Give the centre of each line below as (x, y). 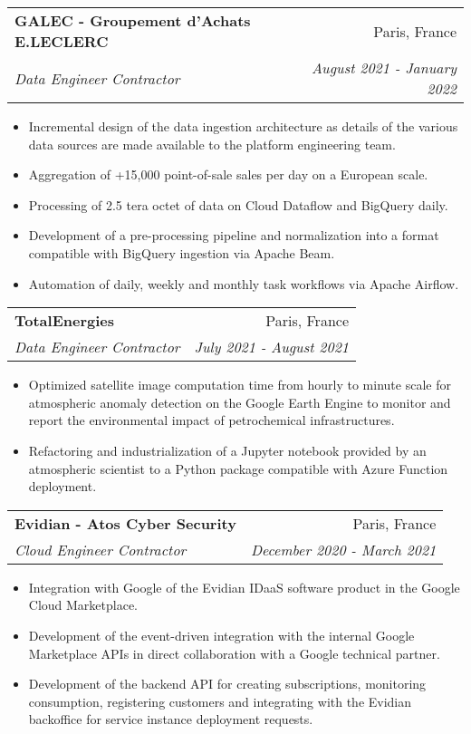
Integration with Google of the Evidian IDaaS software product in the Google (244, 587)
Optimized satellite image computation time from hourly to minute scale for (240, 385)
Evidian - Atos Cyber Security (125, 523)
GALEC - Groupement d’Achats (133, 20)
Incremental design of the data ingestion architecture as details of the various (243, 126)
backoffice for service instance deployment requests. (171, 719)
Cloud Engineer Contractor (101, 549)
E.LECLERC (62, 41)
